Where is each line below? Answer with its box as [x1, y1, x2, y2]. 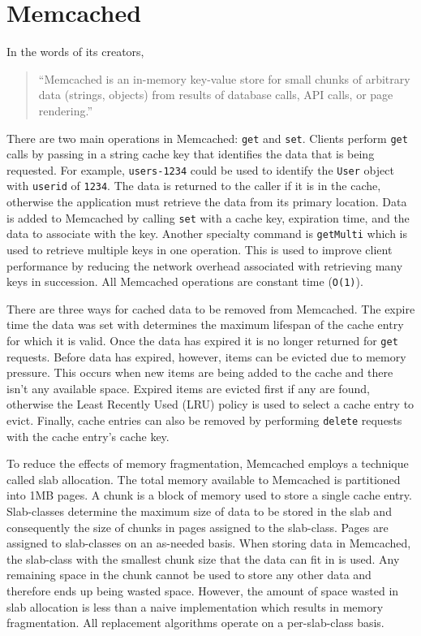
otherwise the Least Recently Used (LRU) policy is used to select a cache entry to [6, 396, 415, 413]
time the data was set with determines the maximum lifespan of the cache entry [6, 316, 404, 333]
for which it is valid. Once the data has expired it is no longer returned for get [6, 332, 398, 348]
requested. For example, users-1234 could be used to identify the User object [6, 161, 394, 178]
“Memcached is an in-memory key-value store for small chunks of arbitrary [38, 70, 410, 87]
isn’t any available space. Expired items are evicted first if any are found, [6, 379, 370, 396]
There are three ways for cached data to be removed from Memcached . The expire [6, 300, 415, 317]
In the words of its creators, [6, 43, 144, 60]
